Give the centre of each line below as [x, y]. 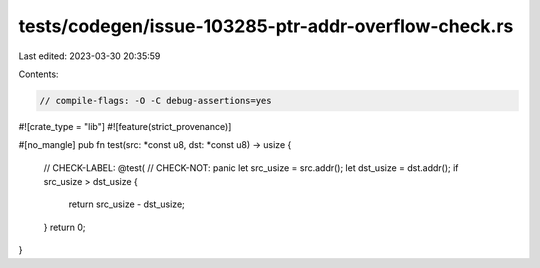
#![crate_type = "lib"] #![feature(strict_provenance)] [125, 126]
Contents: [38, 74]
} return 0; [64, 227]
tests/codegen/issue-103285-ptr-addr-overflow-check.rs [266, 26]
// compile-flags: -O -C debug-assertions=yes [155, 100]
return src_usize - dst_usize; [126, 204]
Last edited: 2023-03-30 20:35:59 [89, 56]
